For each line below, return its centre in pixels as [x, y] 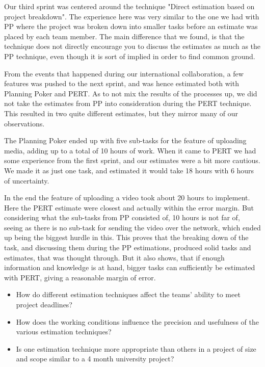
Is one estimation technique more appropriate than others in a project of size [136, 348]
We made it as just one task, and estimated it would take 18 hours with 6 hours [129, 170]
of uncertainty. [27, 180]
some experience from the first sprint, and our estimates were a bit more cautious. [132, 160]
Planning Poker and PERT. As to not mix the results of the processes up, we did [131, 93]
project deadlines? [44, 305]
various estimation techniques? [64, 332]
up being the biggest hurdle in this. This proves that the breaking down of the [126, 237]
